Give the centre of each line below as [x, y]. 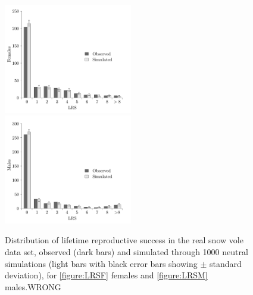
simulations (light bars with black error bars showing [101, 263]
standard [226, 263]
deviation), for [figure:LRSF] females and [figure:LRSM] [106, 275]
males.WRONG [33, 286]
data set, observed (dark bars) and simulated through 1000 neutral [127, 251]
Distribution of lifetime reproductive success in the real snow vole [124, 240]
